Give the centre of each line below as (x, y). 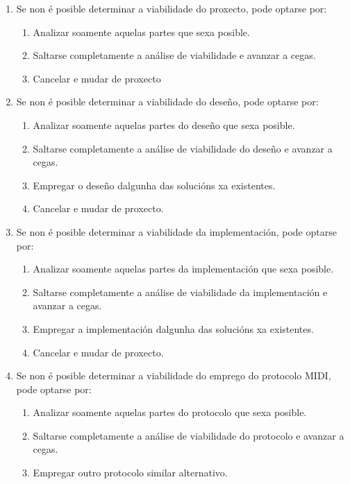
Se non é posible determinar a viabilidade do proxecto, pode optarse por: (172, 8)
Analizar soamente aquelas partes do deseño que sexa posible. (164, 124)
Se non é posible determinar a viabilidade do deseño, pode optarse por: (167, 102)
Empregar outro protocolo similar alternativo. (130, 473)
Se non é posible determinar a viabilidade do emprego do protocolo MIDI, (174, 375)
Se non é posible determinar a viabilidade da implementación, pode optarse (176, 231)
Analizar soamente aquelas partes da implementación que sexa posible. (183, 269)
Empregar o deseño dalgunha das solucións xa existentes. (154, 185)
